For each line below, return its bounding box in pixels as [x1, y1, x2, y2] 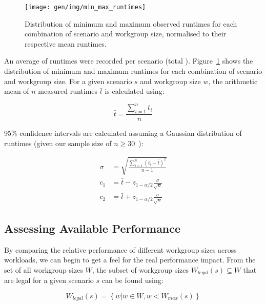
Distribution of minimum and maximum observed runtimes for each [25, 18, 237, 29]
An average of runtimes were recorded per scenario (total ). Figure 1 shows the [4, 55, 253, 66]
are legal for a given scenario [4, 275, 94, 286]
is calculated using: [105, 86, 165, 96]
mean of [4, 86, 29, 96]
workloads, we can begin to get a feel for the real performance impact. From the [4, 254, 256, 265]
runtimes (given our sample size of [4, 137, 112, 148]
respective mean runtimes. [25, 38, 107, 49]
